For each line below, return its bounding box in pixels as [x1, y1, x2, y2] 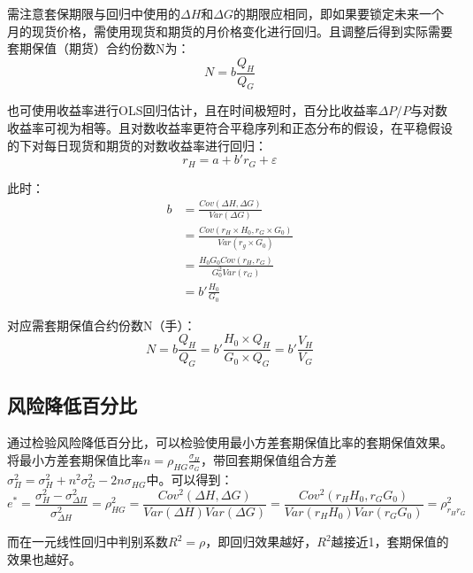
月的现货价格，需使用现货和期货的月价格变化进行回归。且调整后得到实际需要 [7, 21, 453, 40]
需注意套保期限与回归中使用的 [7, 4, 180, 22]
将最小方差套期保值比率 [7, 450, 143, 468]
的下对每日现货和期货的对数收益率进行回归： [7, 136, 267, 154]
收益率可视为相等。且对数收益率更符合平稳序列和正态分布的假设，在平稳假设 [7, 119, 453, 136]
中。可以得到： [146, 470, 233, 489]
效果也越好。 [7, 549, 81, 568]
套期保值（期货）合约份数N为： [7, 39, 190, 58]
